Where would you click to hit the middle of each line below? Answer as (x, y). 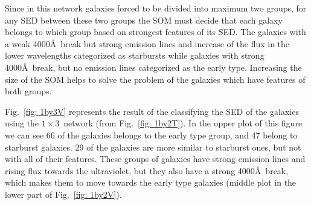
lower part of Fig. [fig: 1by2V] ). (63, 194)
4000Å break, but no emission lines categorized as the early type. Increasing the (153, 67)
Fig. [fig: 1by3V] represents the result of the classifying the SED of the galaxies (152, 111)
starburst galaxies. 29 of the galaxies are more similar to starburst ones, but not (153, 147)
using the (22, 123)
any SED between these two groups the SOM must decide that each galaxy (144, 20)
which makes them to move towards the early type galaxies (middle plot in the (151, 182)
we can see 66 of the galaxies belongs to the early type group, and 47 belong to (151, 135)
